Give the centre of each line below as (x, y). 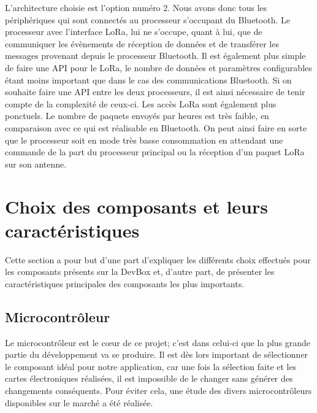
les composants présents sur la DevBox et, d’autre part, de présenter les (140, 272)
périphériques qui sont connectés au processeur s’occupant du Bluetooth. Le (147, 19)
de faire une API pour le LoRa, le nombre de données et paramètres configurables (158, 67)
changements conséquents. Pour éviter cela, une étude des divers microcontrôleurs (158, 390)
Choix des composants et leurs (136, 206)
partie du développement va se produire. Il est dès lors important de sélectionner (157, 354)
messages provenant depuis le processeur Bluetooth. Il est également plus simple (155, 56)
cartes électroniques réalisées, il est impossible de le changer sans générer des (149, 378)
